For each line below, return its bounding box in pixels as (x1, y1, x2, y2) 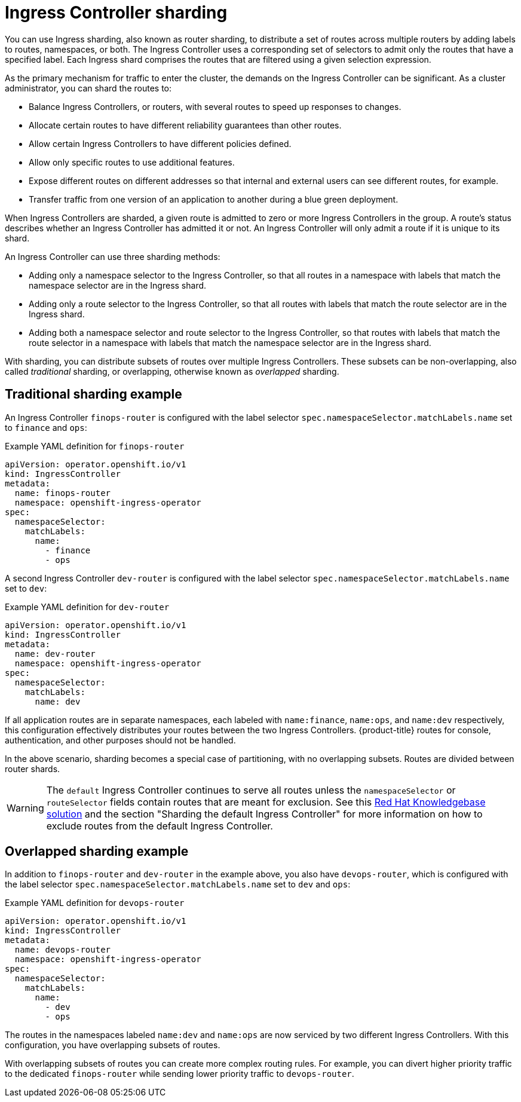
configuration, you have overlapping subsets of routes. (5, 1040, 220, 1051)
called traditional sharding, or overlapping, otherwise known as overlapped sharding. (5, 366, 339, 376)
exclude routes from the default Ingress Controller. (46, 819, 273, 832)
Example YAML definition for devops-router (5, 898, 185, 908)
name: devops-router (14, 945, 111, 955)
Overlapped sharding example (5, 844, 189, 859)
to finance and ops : (5, 422, 87, 433)
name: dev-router (14, 648, 96, 659)
